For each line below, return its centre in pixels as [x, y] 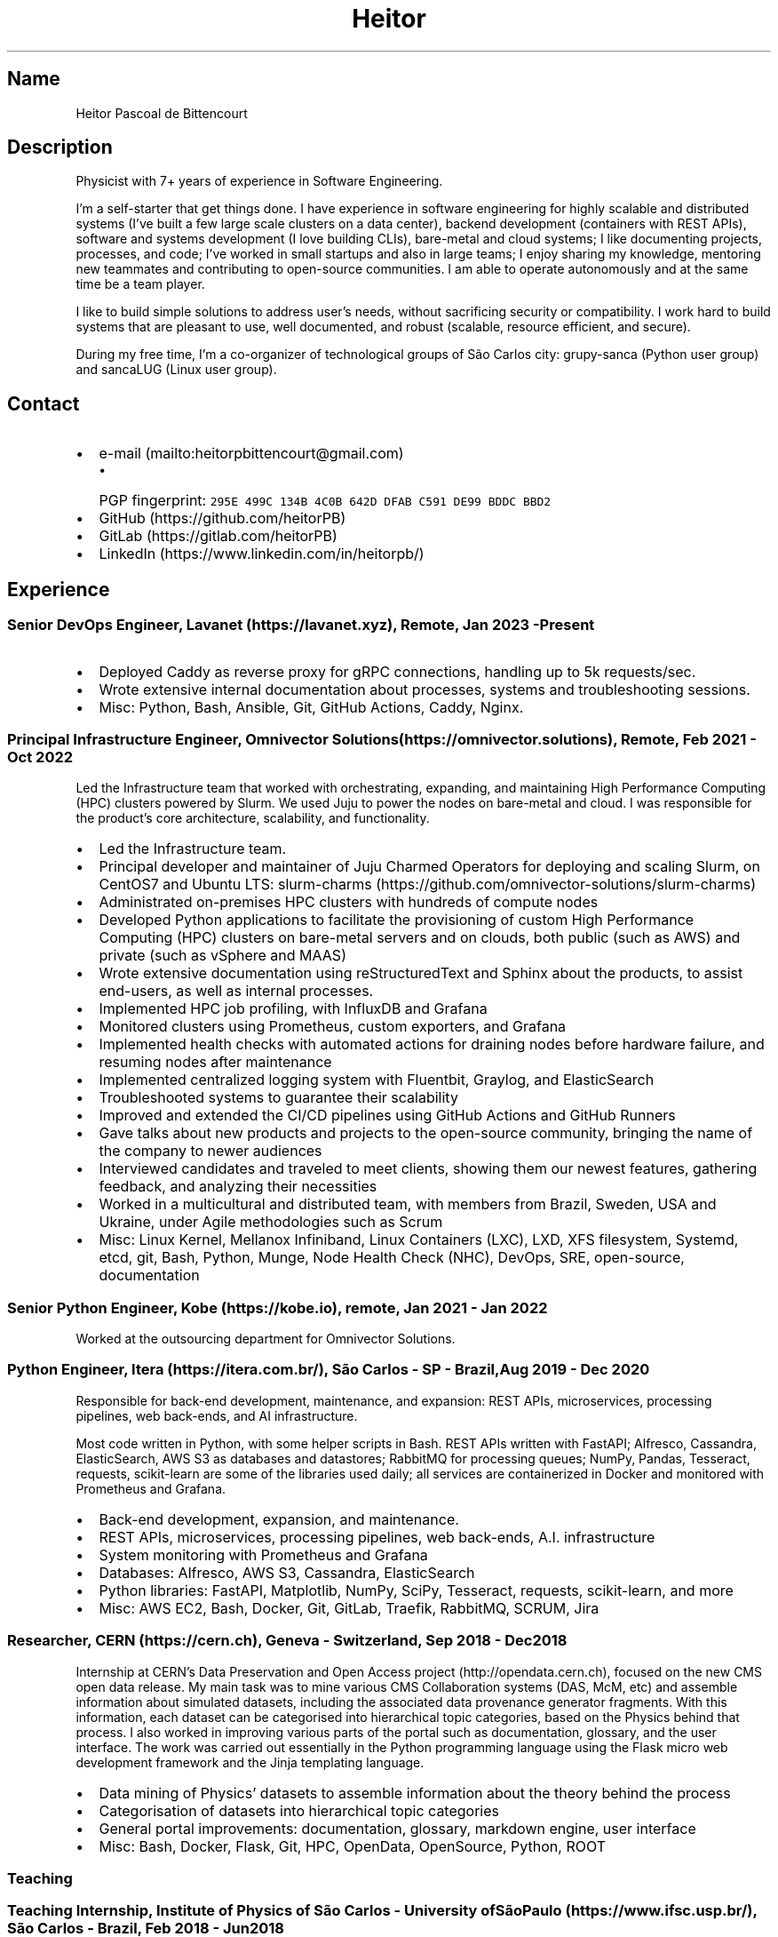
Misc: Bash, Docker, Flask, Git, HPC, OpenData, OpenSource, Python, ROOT [353, 1846]
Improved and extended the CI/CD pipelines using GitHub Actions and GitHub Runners [387, 1116]
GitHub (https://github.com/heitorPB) [222, 518]
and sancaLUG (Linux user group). [176, 370]
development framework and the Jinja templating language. [250, 1762]
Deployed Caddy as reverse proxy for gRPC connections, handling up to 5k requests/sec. [397, 671]
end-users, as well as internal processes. [236, 991]
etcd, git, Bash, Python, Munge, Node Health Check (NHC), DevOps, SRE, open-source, [392, 1258]
